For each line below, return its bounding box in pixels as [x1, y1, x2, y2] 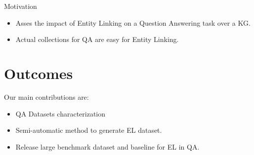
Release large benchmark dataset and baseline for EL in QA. [15, 141, 200, 152]
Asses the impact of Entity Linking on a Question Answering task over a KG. [15, 17, 251, 28]
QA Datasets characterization [15, 108, 106, 118]
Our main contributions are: [4, 91, 89, 102]
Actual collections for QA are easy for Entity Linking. [15, 34, 179, 44]
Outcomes [4, 63, 73, 83]
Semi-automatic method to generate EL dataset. [15, 125, 162, 135]
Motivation [4, 1, 37, 11]
